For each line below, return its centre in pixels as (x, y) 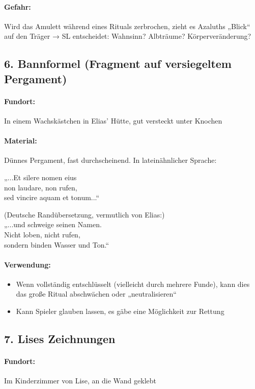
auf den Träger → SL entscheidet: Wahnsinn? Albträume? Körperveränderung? (128, 36)
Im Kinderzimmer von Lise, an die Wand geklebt (80, 381)
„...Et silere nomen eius (40, 177)
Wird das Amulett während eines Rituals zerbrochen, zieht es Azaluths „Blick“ (127, 26)
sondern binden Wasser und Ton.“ (57, 244)
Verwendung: (27, 264)
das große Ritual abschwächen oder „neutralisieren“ (96, 294)
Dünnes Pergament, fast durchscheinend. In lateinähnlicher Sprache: (110, 160)
